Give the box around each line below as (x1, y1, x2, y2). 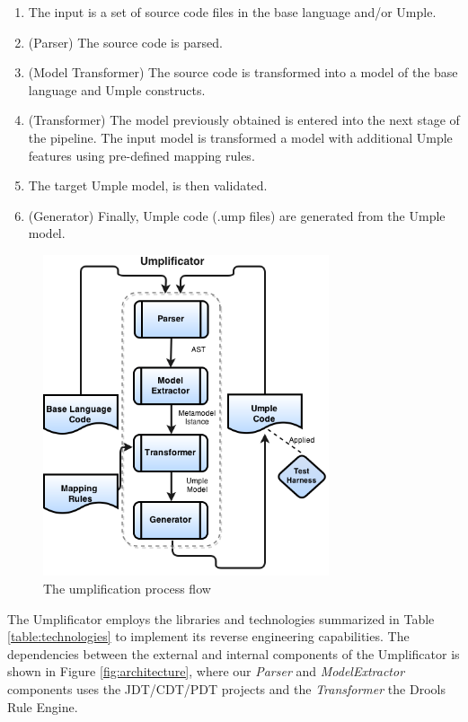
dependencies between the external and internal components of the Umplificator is (7, 644, 460, 663)
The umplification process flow (43, 579, 211, 598)
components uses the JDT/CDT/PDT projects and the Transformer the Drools (7, 679, 446, 698)
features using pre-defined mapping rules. (28, 145, 255, 164)
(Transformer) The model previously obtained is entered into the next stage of (28, 110, 460, 129)
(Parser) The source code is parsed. (28, 32, 223, 51)
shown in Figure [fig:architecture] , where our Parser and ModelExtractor (7, 662, 405, 681)
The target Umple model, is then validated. (28, 176, 268, 195)
